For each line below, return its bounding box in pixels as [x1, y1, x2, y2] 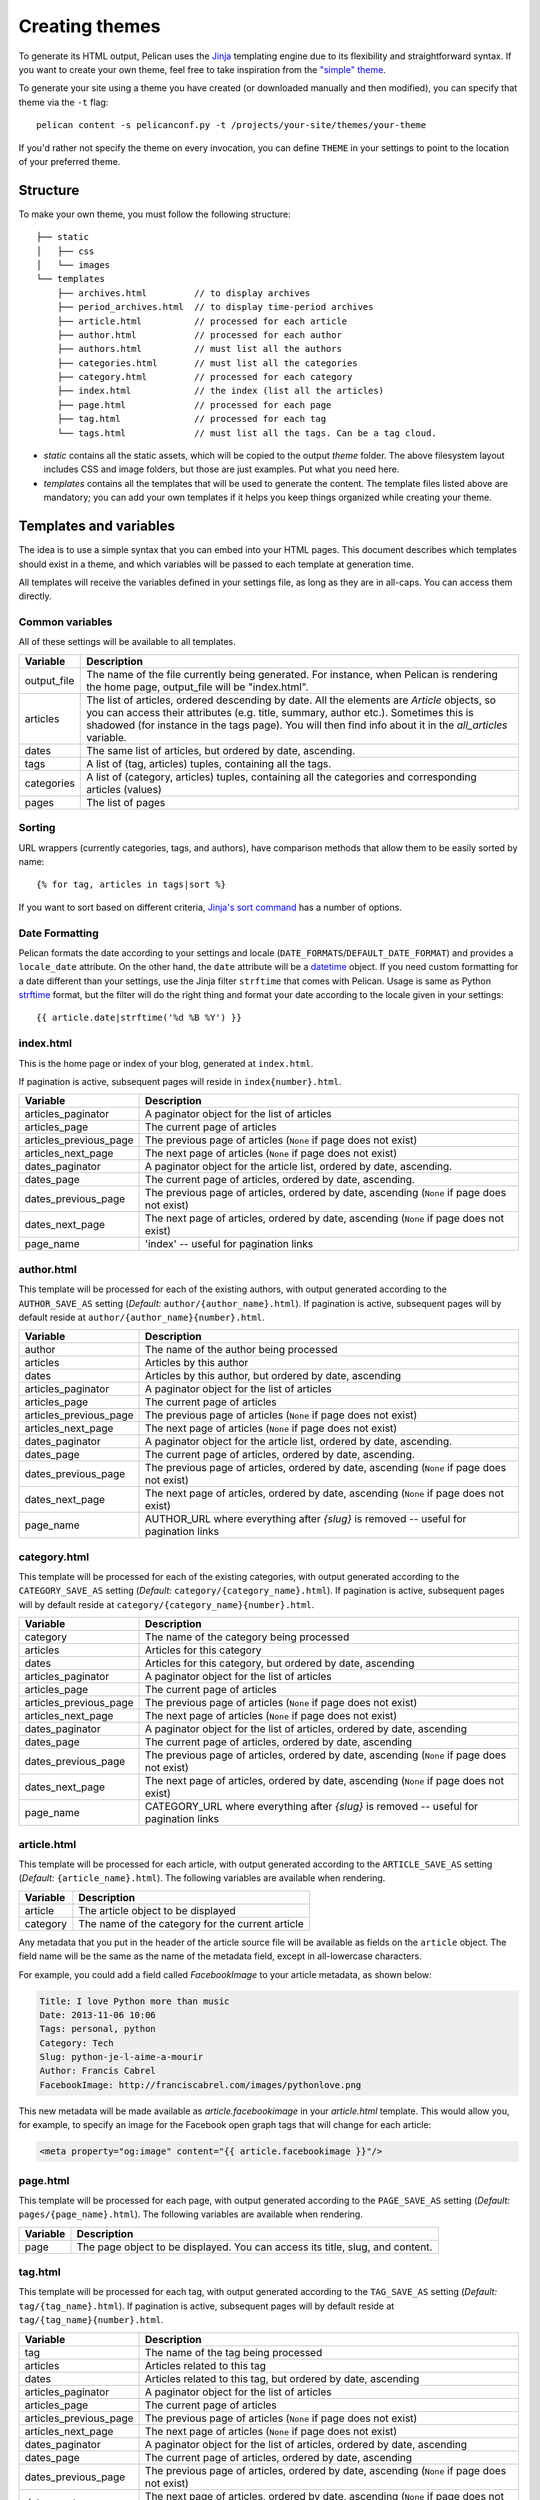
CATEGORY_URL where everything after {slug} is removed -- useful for [145, 1800, 479, 1814]
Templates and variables [18, 518, 175, 535]
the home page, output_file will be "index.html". [86, 680, 309, 694]
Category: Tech [39, 2037, 114, 2049]
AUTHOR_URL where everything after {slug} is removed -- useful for [145, 1512, 467, 1526]
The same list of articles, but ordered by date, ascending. [86, 743, 356, 757]
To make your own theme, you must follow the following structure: [18, 208, 292, 220]
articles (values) [86, 782, 162, 796]
